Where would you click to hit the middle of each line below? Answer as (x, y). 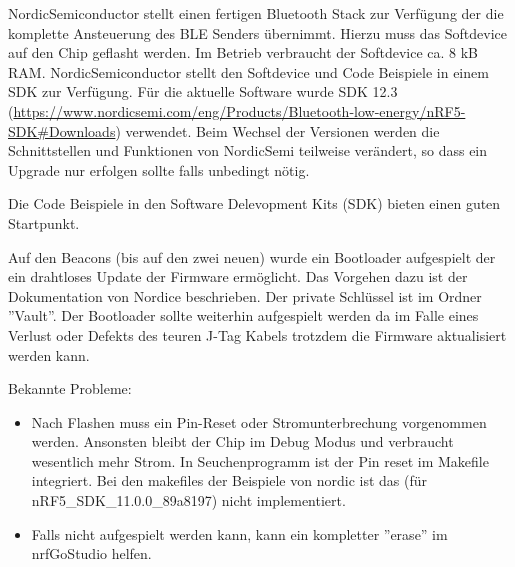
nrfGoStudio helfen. (91, 553)
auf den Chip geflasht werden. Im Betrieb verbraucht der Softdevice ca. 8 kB (243, 52)
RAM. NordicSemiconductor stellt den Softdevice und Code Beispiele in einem (248, 71)
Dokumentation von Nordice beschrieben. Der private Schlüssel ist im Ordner (245, 295)
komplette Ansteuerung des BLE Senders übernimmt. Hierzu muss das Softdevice (257, 32)
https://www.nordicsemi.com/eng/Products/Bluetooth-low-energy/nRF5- (239, 110)
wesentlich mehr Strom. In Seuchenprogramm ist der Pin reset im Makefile (260, 460)
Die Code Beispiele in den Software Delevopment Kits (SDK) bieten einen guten (254, 203)
